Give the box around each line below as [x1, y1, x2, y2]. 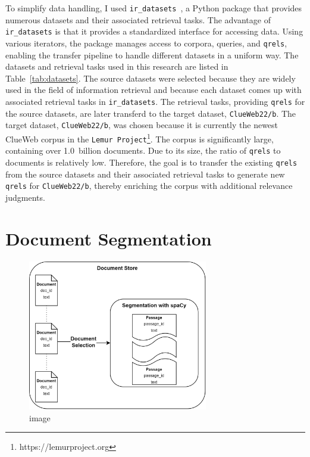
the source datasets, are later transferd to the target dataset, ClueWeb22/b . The [5, 107, 296, 119]
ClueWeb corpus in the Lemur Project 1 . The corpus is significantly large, [5, 130, 274, 145]
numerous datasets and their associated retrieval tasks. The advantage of [5, 13, 271, 26]
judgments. [5, 191, 45, 203]
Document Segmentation [5, 226, 212, 250]
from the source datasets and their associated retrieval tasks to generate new [5, 167, 285, 180]
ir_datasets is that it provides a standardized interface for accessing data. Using [5, 25, 303, 38]
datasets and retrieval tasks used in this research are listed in [5, 60, 228, 73]
